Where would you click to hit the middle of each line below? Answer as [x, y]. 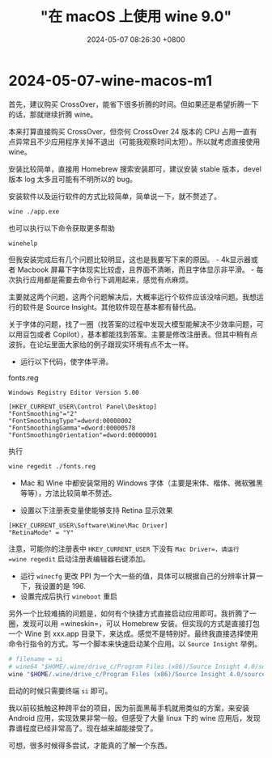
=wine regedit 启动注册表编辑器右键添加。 [79, 559]
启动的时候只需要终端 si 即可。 [60, 690]
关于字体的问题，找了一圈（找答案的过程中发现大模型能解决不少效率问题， [132, 324]
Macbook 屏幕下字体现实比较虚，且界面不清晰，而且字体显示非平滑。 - [136, 270]
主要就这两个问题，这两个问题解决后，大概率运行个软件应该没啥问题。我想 [132, 297]
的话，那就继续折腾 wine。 [53, 114]
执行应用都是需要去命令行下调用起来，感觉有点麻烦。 [104, 280]
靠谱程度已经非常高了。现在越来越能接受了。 [83, 728]
